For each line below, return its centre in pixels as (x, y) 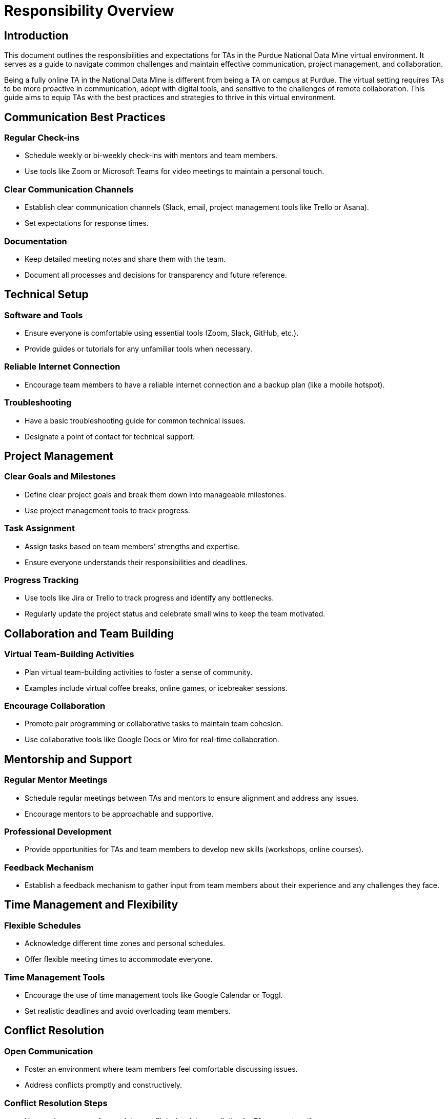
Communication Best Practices (85, 117)
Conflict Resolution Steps (56, 1103)
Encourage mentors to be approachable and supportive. (119, 814)
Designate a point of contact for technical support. (110, 436)
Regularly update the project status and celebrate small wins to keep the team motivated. (175, 614)
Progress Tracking (42, 580)
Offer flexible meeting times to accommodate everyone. (119, 959)
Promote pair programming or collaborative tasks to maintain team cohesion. (154, 724)
